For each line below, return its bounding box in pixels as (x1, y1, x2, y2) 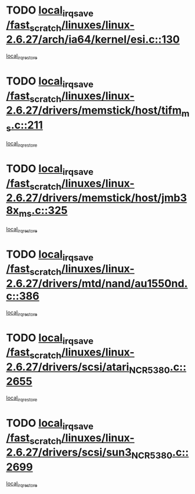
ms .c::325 (18, 204, 68, 219)
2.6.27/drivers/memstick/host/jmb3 (6, 191, 187, 204)
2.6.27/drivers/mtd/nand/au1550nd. (6, 277, 188, 290)
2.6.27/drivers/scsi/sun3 (6, 446, 132, 459)
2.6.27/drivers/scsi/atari (6, 360, 130, 373)
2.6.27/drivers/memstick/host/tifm (6, 104, 182, 117)
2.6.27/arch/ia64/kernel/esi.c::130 (6, 33, 180, 46)
